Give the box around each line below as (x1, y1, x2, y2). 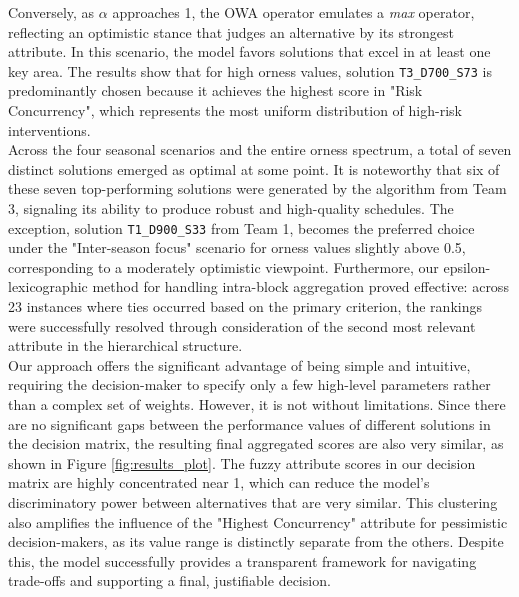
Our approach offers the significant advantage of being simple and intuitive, (8, 354, 471, 375)
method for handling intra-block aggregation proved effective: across (92, 276, 509, 297)
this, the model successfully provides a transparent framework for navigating (8, 550, 477, 571)
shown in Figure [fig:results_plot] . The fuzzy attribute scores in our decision (8, 452, 476, 473)
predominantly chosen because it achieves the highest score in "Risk (8, 80, 423, 101)
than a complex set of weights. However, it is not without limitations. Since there (8, 394, 506, 414)
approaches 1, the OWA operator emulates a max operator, (112, 2, 475, 22)
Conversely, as (8, 2, 95, 22)
